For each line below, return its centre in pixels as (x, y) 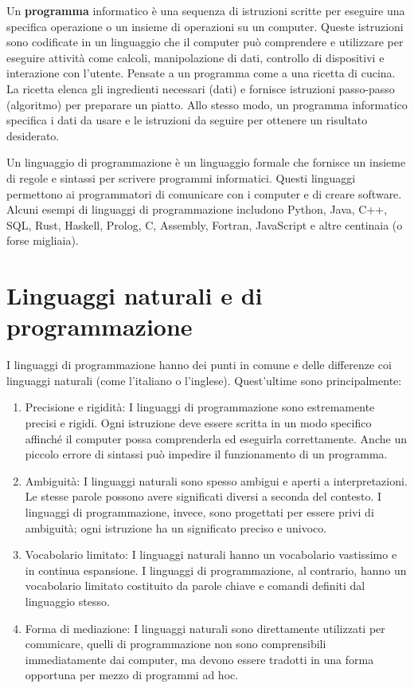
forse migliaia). (43, 240)
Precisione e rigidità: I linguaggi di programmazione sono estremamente (200, 407)
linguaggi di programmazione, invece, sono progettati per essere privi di (199, 511)
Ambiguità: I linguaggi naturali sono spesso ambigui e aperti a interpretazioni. (216, 480)
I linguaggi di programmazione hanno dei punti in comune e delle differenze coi (199, 365)
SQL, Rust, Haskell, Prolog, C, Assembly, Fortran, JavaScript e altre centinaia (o (205, 224)
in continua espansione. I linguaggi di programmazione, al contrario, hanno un (216, 570)
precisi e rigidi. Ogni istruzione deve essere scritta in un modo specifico (198, 423)
